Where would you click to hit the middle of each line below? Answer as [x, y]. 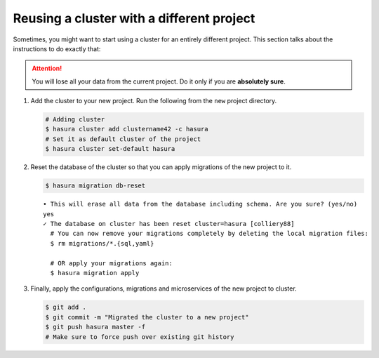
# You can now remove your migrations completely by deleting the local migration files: [209, 234]
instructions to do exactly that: [57, 48]
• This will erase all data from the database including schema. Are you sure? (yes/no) [200, 204]
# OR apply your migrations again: [112, 263]
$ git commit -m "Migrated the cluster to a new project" [147, 317]
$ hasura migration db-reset [95, 186]
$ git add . [66, 307]
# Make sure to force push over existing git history [140, 337]
